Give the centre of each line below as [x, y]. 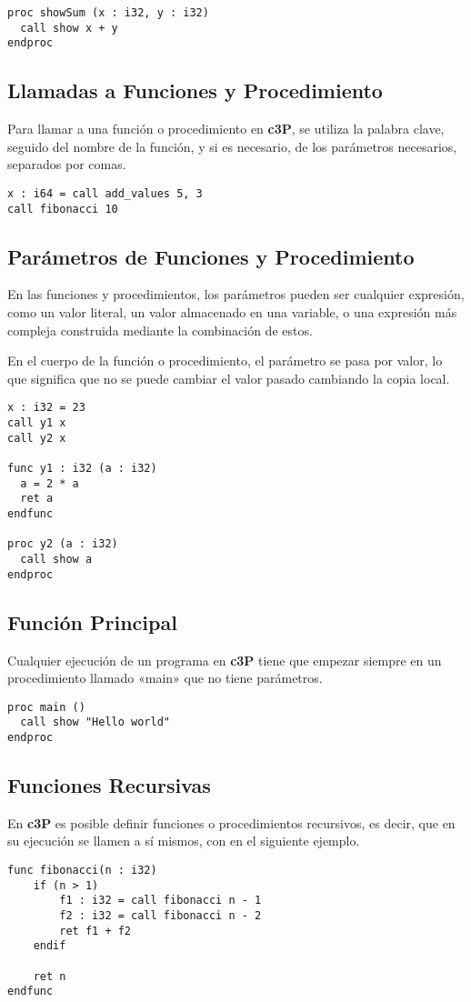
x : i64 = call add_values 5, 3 [105, 193]
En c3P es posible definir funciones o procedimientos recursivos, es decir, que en [231, 822]
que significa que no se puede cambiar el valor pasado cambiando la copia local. [229, 378]
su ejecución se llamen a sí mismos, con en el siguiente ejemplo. [184, 841]
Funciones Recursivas [109, 785]
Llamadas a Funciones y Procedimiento [195, 90]
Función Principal [92, 621]
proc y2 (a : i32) [63, 544]
